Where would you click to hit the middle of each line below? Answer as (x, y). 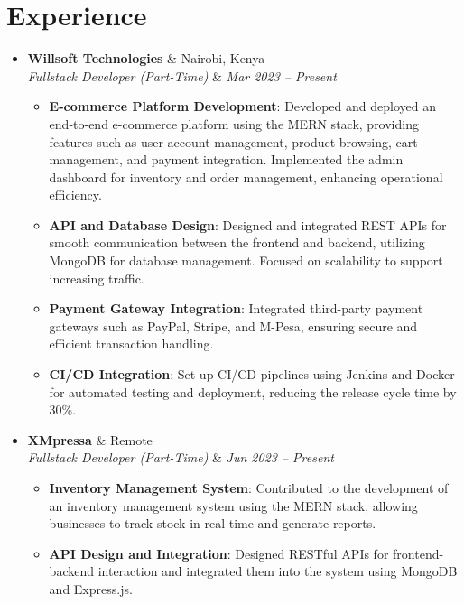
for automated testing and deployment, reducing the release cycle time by (253, 391)
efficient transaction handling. (131, 344)
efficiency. (75, 195)
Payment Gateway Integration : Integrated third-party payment (236, 308)
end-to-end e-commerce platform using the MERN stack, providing (234, 123)
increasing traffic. (97, 278)
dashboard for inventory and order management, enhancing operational (246, 177)
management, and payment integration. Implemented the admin (226, 159)
